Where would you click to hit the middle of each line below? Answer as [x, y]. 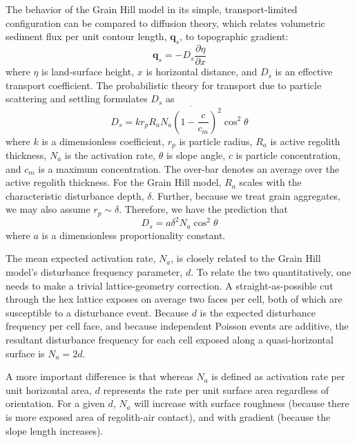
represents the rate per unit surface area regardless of [216, 389]
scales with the [270, 182]
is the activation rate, [110, 155]
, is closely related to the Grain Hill [246, 258]
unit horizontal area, [49, 389]
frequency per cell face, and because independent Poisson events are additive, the [177, 326]
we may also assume [48, 209]
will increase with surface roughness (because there [242, 403]
